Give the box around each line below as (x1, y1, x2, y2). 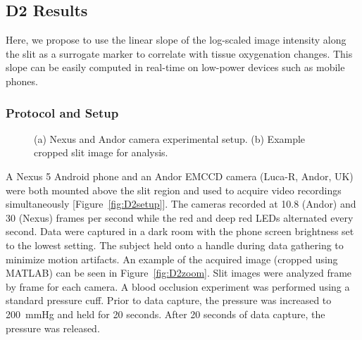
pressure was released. (6, 320, 100, 335)
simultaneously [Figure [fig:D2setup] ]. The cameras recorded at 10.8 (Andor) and (6, 196, 356, 211)
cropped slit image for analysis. (34, 145, 168, 160)
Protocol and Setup (6, 103, 119, 121)
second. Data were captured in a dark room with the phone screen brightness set (6, 224, 354, 239)
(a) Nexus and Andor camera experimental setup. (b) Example (34, 131, 306, 146)
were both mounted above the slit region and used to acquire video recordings (6, 182, 342, 197)
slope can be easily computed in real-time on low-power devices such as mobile (6, 60, 345, 75)
